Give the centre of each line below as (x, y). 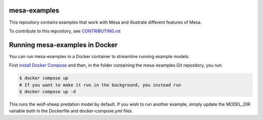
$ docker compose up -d (48, 91)
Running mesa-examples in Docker (63, 45)
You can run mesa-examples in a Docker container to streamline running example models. (99, 56)
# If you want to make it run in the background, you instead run (100, 85)
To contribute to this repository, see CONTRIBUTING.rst (65, 31)
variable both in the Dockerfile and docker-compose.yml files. (71, 111)
